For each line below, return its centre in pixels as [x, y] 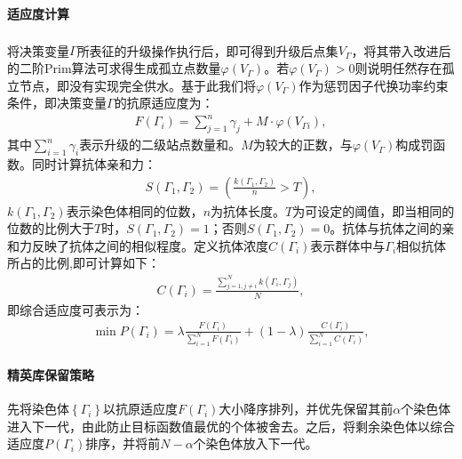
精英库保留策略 [51, 374]
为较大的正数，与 [303, 145]
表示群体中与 [348, 245]
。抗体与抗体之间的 [386, 228]
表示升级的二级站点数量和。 [160, 145]
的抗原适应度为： [164, 103]
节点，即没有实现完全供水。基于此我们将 [137, 85]
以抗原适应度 [141, 409]
